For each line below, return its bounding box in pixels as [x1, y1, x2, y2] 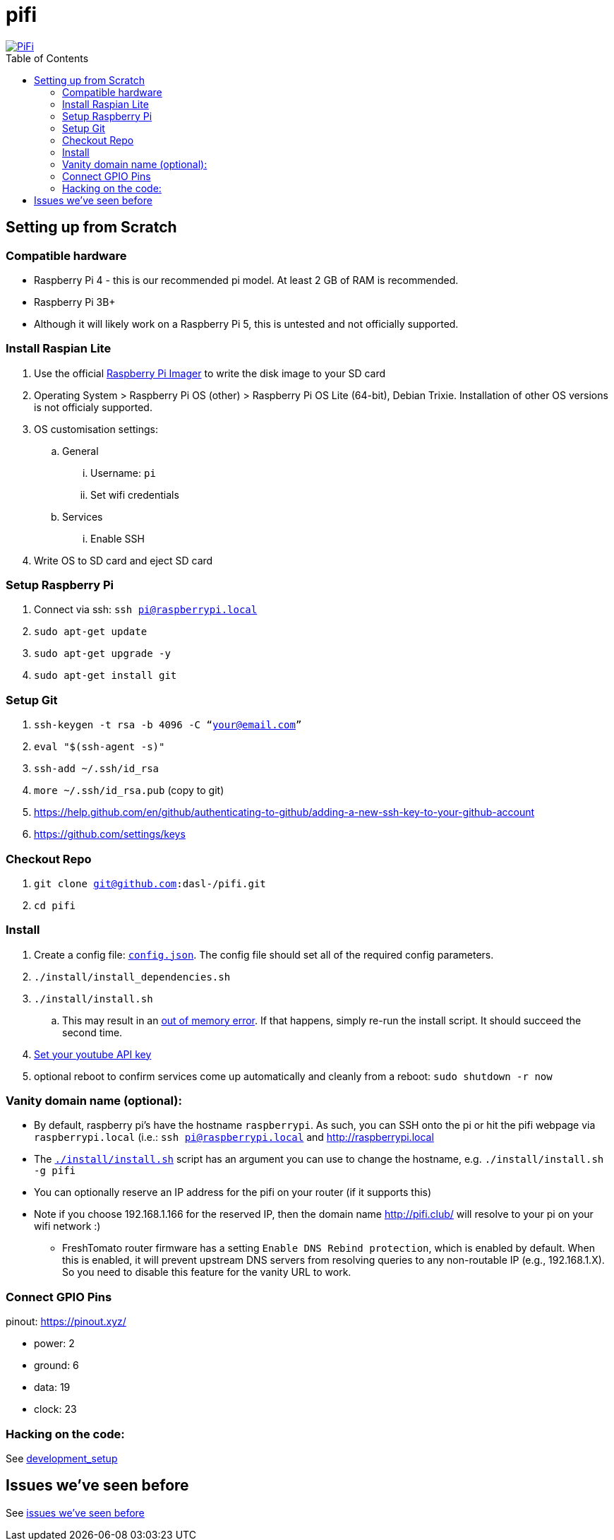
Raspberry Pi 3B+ [34, 295, 116, 308]
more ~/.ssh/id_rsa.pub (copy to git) [34, 784, 224, 797]
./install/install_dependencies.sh [34, 971, 231, 983]
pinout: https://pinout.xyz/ [6, 1315, 126, 1328]
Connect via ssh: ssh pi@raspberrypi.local [34, 603, 258, 616]
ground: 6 [34, 1359, 79, 1372]
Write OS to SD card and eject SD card [34, 554, 213, 567]
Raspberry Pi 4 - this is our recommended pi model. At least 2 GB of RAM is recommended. [34, 273, 459, 286]
